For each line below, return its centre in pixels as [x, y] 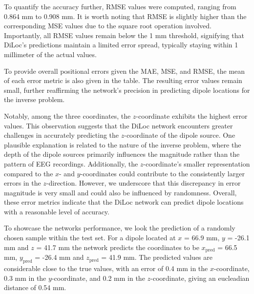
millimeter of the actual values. [50, 54]
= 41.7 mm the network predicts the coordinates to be [118, 247]
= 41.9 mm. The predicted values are [157, 257]
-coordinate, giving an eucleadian [200, 278]
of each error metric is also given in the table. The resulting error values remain [123, 80]
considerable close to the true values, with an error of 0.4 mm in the [106, 268]
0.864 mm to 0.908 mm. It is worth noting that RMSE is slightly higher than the [125, 16]
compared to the [29, 173]
